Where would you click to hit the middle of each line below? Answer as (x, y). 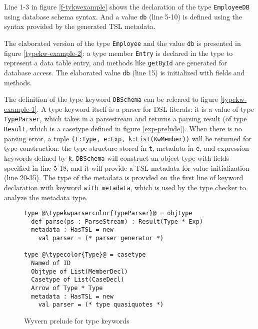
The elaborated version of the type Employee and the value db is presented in (122, 43)
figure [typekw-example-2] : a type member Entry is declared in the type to (118, 53)
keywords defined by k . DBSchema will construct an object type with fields (117, 158)
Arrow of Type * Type (67, 288)
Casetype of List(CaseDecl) (78, 280)
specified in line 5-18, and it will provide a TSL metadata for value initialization (127, 167)
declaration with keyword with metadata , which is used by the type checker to (125, 187)
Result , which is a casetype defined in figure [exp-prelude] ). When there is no (123, 129)
